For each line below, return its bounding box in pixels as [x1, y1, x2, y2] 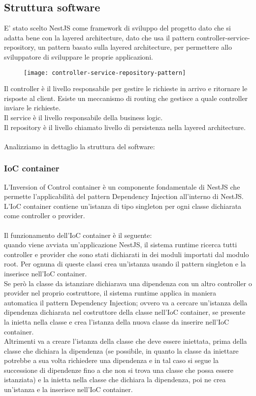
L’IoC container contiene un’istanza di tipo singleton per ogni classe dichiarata [4, 200, 242, 211]
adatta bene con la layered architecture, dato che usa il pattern [4, 32, 194, 42]
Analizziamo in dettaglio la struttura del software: [4, 141, 155, 151]
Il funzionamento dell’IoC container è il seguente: [4, 230, 152, 240]
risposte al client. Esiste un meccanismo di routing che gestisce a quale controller [4, 93, 248, 103]
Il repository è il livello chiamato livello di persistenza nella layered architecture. [4, 122, 246, 132]
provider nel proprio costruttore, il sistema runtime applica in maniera [4, 288, 217, 298]
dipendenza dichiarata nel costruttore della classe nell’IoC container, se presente [4, 307, 246, 317]
